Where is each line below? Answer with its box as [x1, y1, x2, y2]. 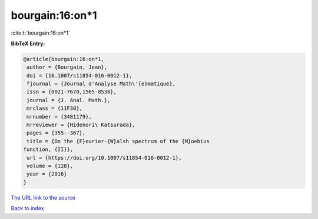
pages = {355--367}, [26, 130, 86, 136]
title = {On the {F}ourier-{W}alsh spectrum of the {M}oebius [26, 138, 210, 144]
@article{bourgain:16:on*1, [23, 56, 104, 62]
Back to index [11, 205, 44, 212]
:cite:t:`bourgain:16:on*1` [11, 29, 70, 36]
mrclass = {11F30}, [26, 105, 82, 112]
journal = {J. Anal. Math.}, [26, 97, 111, 103]
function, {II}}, [23, 146, 74, 153]
